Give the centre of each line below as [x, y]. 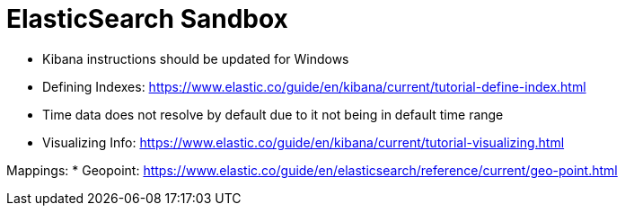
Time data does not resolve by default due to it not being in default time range [273, 114]
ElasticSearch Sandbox [147, 19]
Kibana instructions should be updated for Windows [196, 58]
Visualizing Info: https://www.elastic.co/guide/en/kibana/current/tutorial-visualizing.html [304, 142]
